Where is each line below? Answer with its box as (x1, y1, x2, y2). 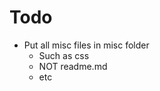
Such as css (38, 49, 90, 61)
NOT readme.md (38, 60, 108, 72)
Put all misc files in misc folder (23, 39, 150, 51)
